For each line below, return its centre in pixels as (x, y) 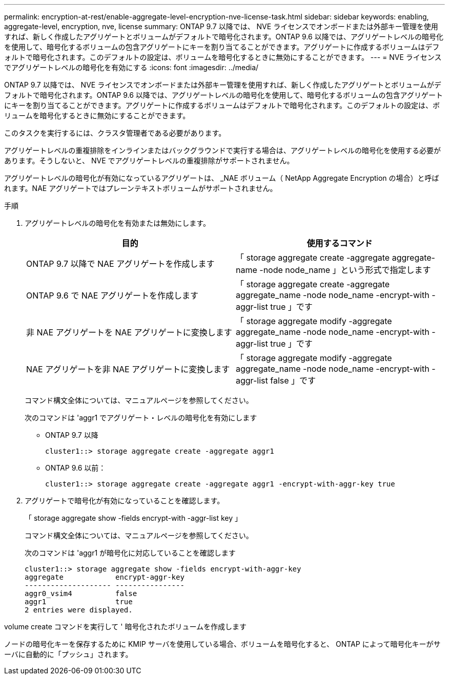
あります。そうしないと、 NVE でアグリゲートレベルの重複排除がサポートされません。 (149, 161)
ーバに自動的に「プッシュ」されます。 (68, 654)
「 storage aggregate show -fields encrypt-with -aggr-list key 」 (134, 518)
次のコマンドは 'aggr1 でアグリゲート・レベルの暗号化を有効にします (141, 418)
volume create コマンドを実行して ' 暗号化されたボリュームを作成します (125, 627)
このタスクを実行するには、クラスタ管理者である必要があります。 (115, 133)
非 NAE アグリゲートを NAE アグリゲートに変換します (129, 332)
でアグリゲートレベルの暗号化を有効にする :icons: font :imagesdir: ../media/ (131, 67)
